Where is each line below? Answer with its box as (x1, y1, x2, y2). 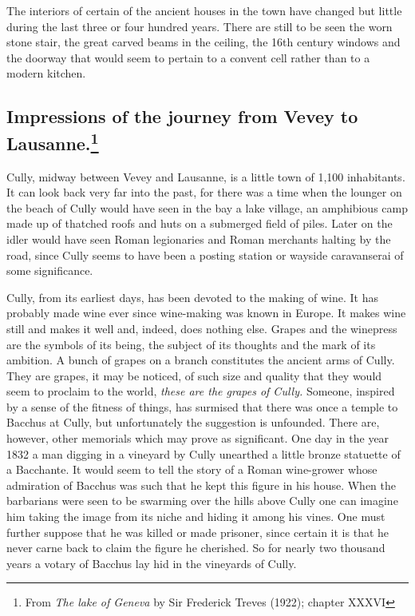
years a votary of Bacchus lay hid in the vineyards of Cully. (6, 554, 297, 571)
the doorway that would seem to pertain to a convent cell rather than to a (6, 49, 370, 66)
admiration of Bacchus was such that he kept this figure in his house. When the (6, 476, 396, 493)
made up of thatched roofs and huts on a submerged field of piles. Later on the (6, 215, 393, 232)
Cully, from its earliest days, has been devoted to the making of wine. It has (6, 288, 378, 305)
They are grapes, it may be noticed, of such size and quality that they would (6, 367, 382, 384)
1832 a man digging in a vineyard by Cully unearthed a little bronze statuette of (6, 445, 401, 462)
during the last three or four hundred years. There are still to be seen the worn (6, 18, 393, 34)
